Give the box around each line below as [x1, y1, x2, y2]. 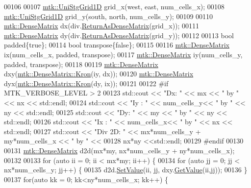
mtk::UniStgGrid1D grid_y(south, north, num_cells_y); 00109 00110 [4, 11, 213, 21]
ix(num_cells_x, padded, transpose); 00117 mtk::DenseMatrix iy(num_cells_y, [4, 49, 243, 59]
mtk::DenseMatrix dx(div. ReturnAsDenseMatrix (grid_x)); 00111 [4, 21, 200, 31]
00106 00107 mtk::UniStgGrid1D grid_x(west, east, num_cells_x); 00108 [4, 1, 225, 11]
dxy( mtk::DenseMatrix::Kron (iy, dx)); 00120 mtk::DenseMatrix [4, 69, 194, 79]
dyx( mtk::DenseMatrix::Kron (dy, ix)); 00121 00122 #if [4, 78, 169, 88]
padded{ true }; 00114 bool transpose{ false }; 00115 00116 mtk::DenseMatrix [4, 40, 229, 50]
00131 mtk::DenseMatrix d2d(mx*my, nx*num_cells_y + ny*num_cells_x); [4, 145, 235, 155]
